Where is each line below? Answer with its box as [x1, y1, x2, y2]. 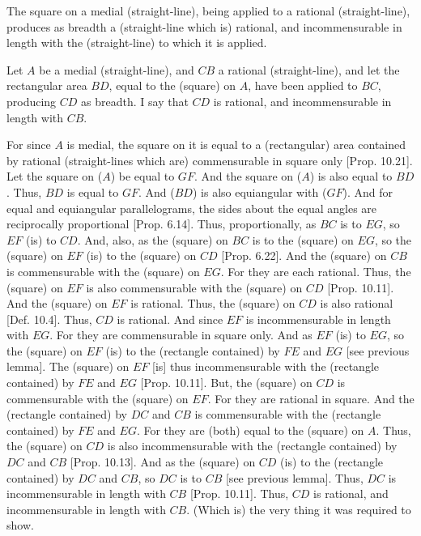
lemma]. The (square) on [6, 358, 130, 375]
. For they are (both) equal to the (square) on [136, 421, 364, 438]
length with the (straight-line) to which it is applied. [6, 34, 267, 51]
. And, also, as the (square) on [77, 231, 228, 248]
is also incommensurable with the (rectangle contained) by [107, 437, 398, 454]
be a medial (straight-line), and [39, 61, 194, 78]
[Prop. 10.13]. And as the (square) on [70, 453, 256, 470]
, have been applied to [248, 77, 358, 94]
